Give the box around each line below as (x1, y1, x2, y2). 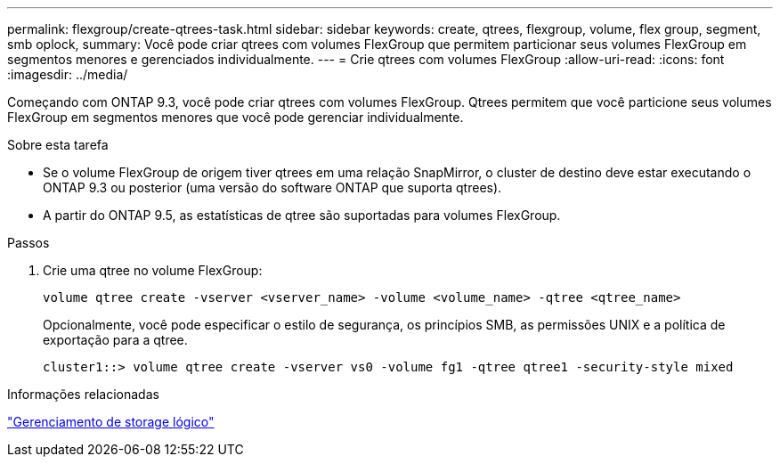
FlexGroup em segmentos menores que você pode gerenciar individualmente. (7, 110, 464, 125)
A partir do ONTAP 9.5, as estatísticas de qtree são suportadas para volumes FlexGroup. (43, 208, 561, 223)
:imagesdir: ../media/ (7, 67, 128, 82)
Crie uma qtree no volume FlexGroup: (43, 263, 263, 278)
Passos (7, 235, 50, 250)
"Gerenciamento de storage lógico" (7, 414, 215, 429)
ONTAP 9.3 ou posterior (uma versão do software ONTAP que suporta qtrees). (43, 180, 502, 195)
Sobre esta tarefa (7, 137, 109, 152)
